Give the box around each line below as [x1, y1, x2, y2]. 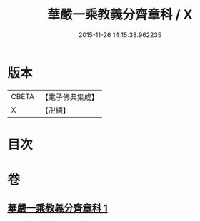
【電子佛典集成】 [41, 92, 99, 102]
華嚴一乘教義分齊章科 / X [47, 6, 193, 23]
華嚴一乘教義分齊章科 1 [7, 202, 109, 215]
